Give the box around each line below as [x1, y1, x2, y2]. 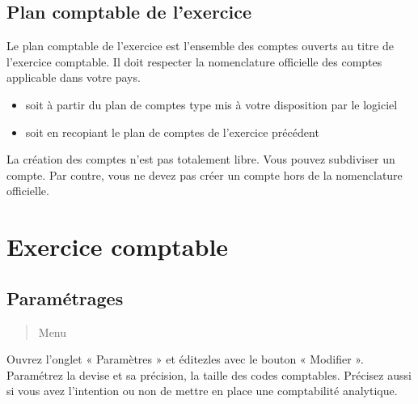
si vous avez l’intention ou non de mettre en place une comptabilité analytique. [6, 382, 398, 399]
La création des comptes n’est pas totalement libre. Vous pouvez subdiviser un [6, 151, 395, 168]
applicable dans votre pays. [6, 69, 141, 86]
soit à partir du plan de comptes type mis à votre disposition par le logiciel [25, 96, 398, 113]
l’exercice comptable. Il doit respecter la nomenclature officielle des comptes [6, 53, 382, 70]
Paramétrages [6, 285, 124, 310]
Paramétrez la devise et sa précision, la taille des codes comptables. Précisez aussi [6, 366, 412, 383]
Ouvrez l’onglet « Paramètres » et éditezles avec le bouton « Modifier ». [6, 351, 364, 368]
